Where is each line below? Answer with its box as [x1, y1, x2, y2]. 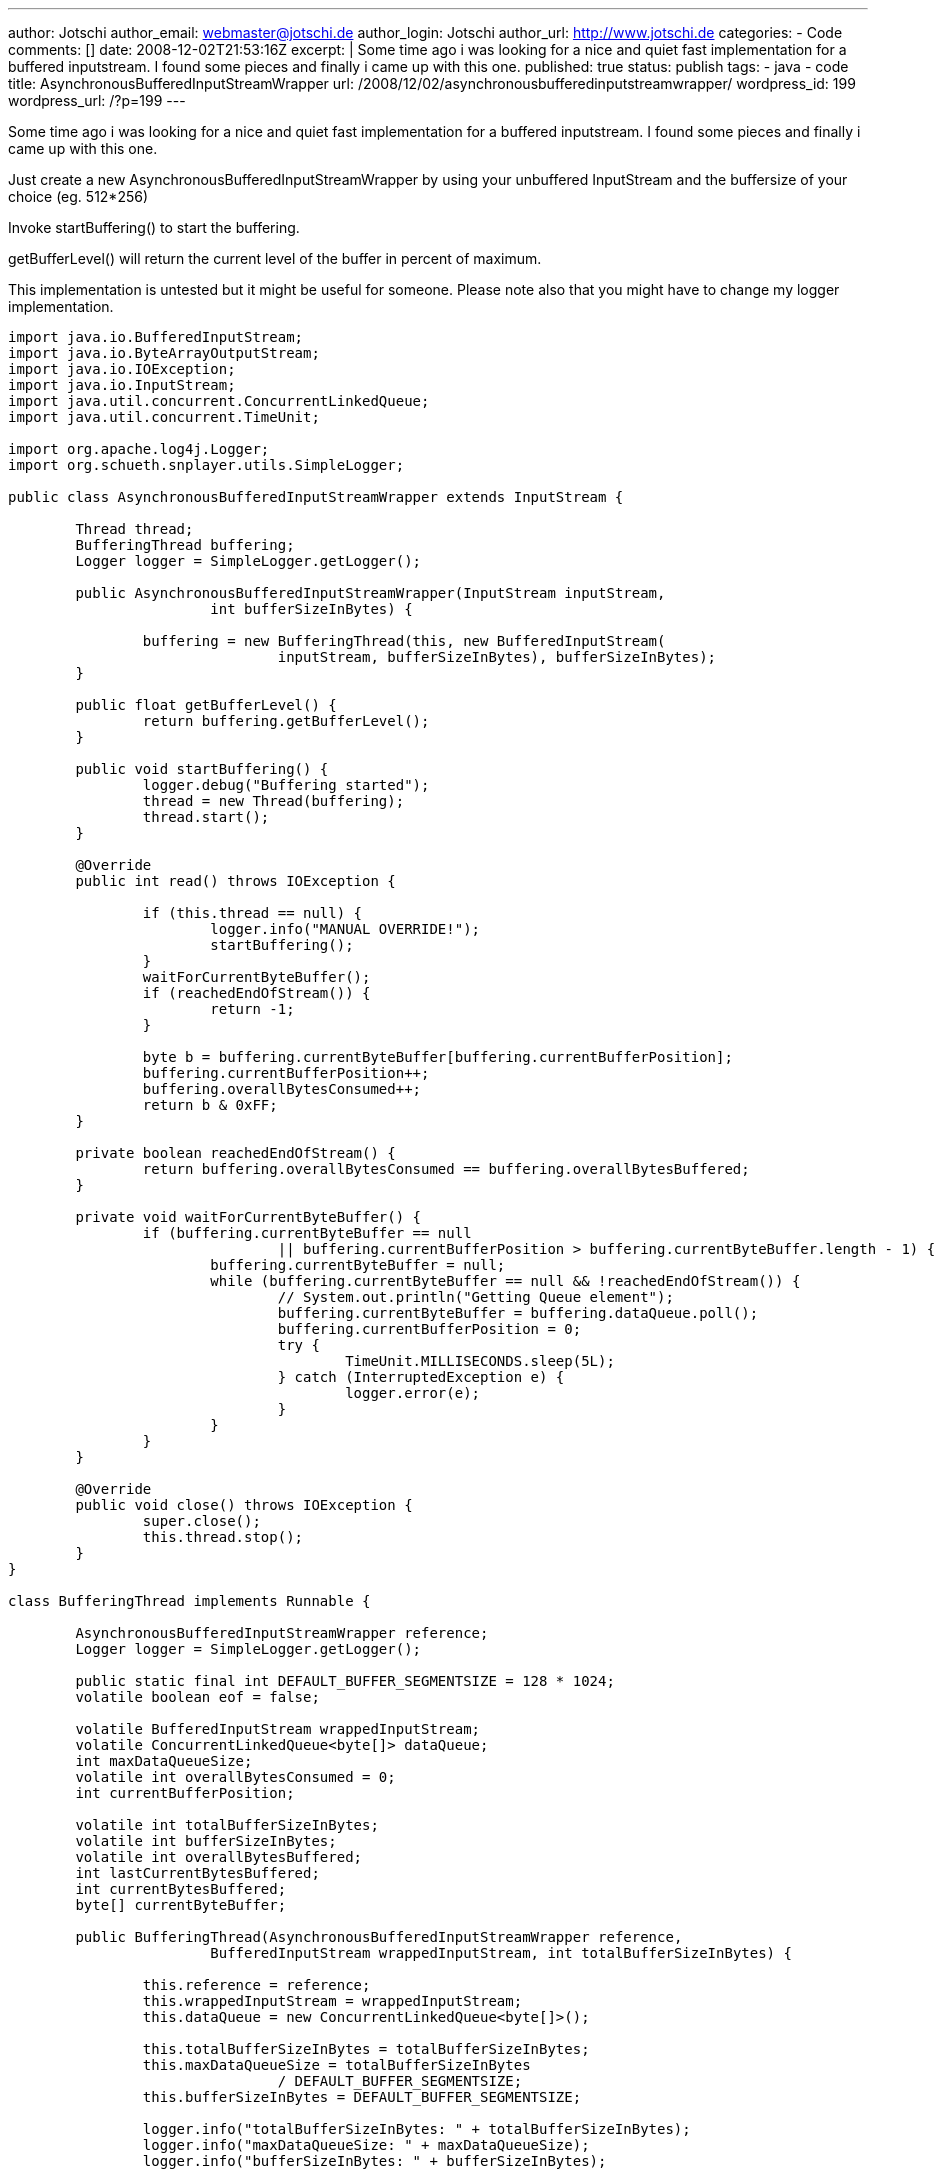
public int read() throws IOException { [75, 873, 396, 889]
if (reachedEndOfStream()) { [142, 985, 371, 1001]
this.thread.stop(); [142, 1529, 304, 1545]
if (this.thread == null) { [142, 905, 363, 921]
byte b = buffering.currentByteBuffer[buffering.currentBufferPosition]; [142, 1049, 733, 1065]
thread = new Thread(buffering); [142, 793, 405, 809]
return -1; [210, 1001, 295, 1017]
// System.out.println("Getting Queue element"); [277, 1289, 674, 1305]
